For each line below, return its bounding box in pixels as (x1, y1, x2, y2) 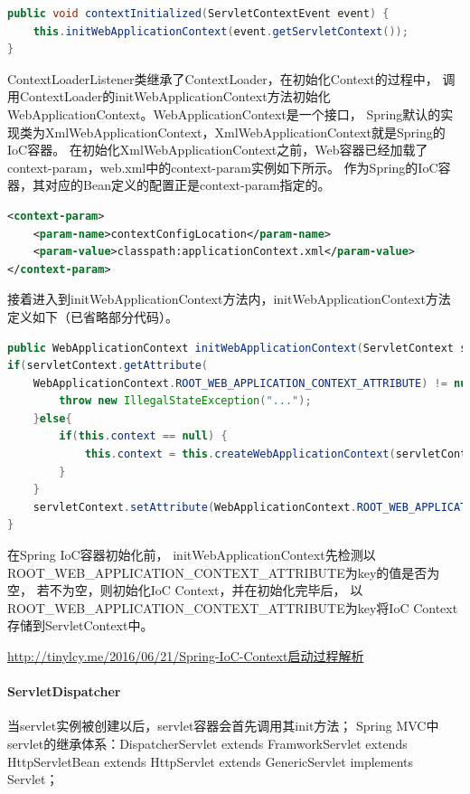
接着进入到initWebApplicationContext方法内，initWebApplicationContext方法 (7, 289, 451, 308)
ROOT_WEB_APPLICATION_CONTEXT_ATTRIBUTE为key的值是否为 (7, 562, 440, 581)
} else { (33, 411, 72, 425)
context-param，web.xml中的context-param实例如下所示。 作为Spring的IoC (7, 157, 438, 176)
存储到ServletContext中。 (7, 616, 154, 635)
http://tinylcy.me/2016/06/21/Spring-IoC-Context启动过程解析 (7, 647, 364, 665)
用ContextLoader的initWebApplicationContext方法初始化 (7, 87, 331, 106)
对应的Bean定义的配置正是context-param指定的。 (44, 175, 331, 194)
